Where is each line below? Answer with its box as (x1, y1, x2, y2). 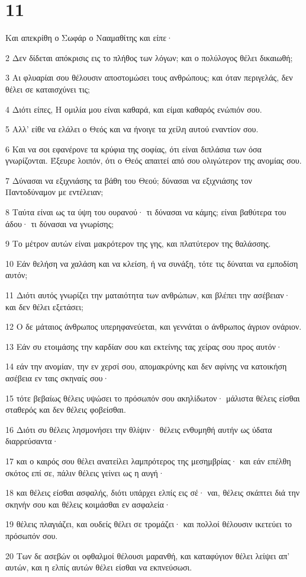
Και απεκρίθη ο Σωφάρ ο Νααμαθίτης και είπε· (5, 31, 173, 44)
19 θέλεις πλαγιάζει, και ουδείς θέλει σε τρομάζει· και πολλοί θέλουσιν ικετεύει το (5, 518, 292, 530)
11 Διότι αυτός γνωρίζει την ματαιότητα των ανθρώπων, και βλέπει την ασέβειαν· (5, 289, 291, 301)
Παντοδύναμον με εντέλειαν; (5, 186, 104, 198)
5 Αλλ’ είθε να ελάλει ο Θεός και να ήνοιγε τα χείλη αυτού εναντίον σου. (5, 123, 259, 135)
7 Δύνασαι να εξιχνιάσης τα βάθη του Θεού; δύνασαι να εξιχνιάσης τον (5, 174, 252, 186)
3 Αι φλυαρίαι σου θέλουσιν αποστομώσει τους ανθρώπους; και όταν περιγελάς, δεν (5, 71, 293, 84)
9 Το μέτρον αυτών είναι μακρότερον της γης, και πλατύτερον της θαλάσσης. (5, 237, 271, 250)
